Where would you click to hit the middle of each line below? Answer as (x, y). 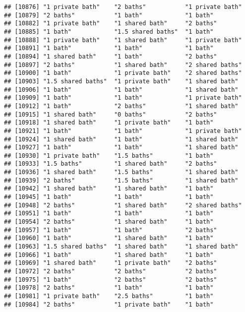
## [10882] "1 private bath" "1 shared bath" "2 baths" (111, 24)
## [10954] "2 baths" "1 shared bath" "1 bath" (109, 222)
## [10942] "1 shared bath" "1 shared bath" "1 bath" (109, 189)
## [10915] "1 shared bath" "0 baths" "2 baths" (111, 114)
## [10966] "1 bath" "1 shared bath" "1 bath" (109, 255)
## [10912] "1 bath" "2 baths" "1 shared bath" (121, 106)
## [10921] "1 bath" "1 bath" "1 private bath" (123, 131)
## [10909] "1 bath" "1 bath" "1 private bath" (123, 98)
